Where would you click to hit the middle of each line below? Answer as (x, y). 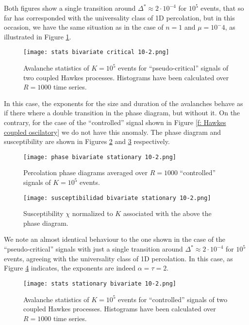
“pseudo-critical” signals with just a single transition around (93, 249)
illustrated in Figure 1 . (38, 36)
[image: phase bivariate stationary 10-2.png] (100, 157)
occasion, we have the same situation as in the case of (84, 27)
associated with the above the (167, 213)
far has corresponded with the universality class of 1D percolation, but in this (119, 17)
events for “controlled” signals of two (173, 299)
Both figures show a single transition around (70, 8)
